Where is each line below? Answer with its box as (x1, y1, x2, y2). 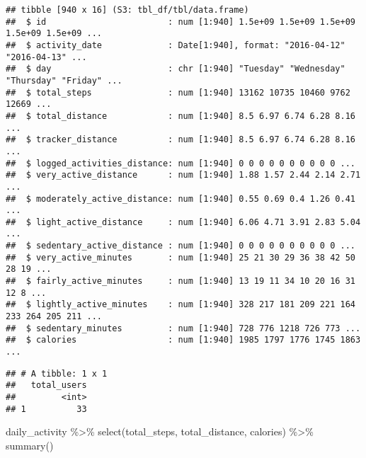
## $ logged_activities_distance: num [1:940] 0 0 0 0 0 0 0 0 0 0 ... (6, 158, 355, 168)
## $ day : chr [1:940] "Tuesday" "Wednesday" (6, 64, 345, 74)
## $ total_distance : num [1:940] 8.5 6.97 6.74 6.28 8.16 (6, 110, 355, 121)
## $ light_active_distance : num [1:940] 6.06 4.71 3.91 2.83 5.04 (6, 217, 361, 227)
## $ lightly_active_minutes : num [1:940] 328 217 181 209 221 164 (6, 299, 355, 310)
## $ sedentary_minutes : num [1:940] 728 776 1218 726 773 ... (6, 323, 361, 333)
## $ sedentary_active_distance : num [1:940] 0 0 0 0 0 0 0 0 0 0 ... (6, 241, 355, 251)
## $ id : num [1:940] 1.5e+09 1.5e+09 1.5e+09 (6, 16, 355, 27)
